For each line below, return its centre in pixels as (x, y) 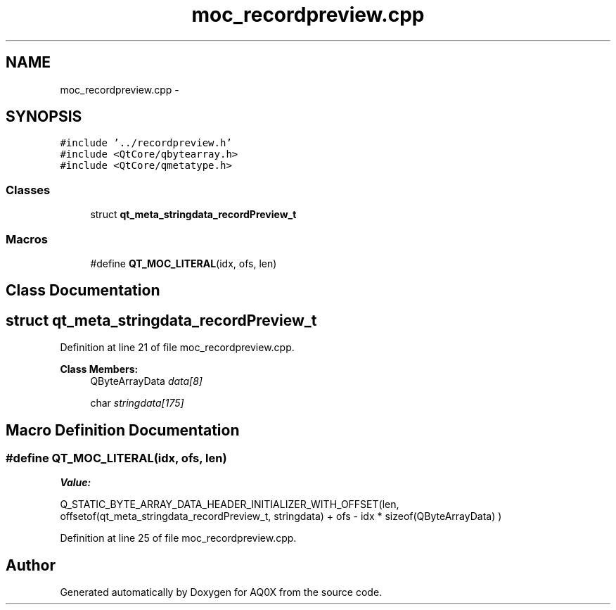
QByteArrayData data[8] (146, 381)
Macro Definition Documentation (123, 430)
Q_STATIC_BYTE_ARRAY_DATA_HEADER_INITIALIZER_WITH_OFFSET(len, (230, 504)
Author (31, 565)
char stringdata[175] (137, 403)
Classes (28, 190)
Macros (27, 239)
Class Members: (99, 369)
